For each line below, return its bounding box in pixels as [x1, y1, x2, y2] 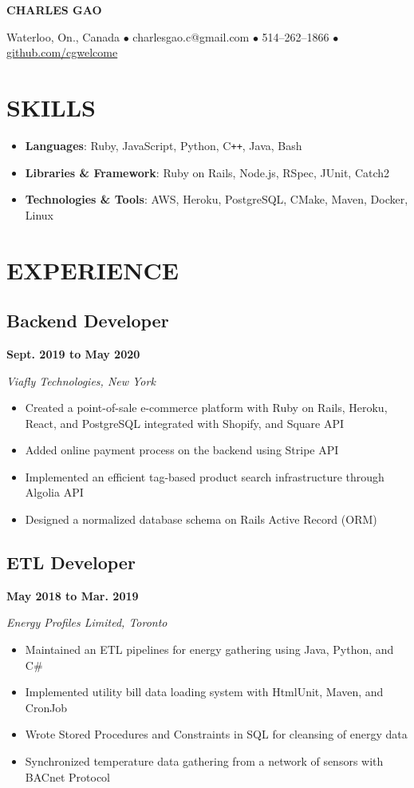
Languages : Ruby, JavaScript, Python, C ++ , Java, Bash [25, 137, 302, 153]
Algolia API [25, 484, 84, 501]
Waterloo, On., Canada [6, 28, 120, 45]
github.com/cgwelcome [6, 44, 118, 61]
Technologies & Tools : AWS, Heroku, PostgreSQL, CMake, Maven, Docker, [25, 191, 408, 208]
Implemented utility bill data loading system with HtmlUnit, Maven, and [25, 683, 384, 700]
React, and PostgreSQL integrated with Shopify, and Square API [25, 414, 345, 431]
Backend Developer [6, 308, 169, 333]
